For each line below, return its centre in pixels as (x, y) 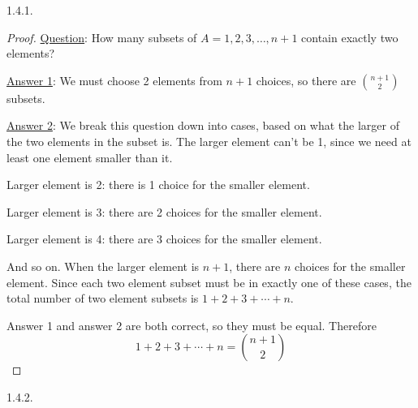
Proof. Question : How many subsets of (102, 37)
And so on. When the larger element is (103, 266)
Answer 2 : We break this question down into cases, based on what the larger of (203, 125)
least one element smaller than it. (90, 157)
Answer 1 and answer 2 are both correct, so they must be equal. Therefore (192, 325)
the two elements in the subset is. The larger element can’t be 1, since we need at (209, 141)
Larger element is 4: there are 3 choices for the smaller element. (164, 239)
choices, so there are (306, 80)
